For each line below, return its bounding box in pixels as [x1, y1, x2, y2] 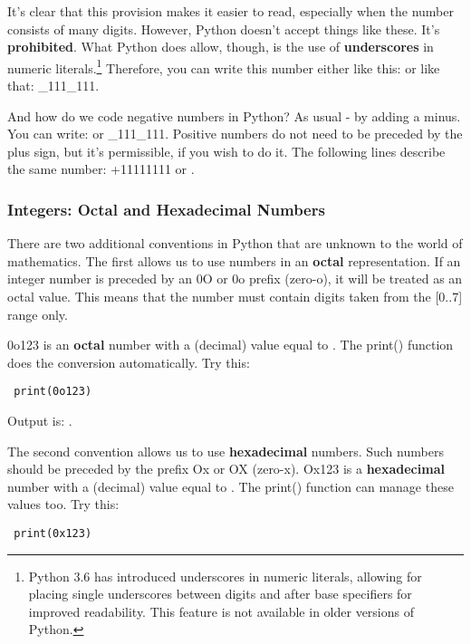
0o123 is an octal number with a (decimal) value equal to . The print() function [7, 335, 454, 354]
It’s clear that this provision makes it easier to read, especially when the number [7, 2, 454, 20]
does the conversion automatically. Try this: [7, 352, 250, 371]
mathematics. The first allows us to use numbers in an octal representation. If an [7, 251, 461, 270]
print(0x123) [14, 527, 92, 540]
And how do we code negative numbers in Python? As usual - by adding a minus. [7, 106, 461, 125]
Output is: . [7, 411, 72, 430]
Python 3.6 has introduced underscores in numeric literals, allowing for [28, 566, 422, 585]
